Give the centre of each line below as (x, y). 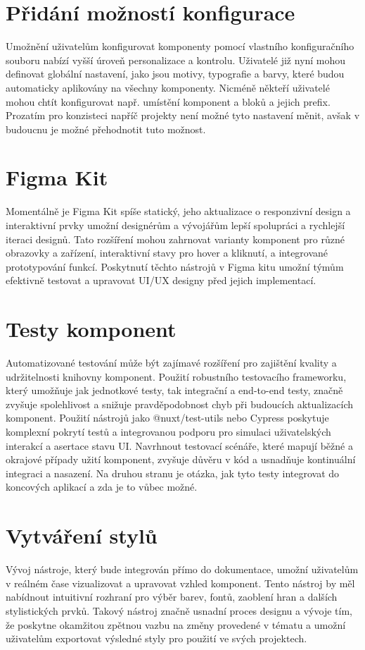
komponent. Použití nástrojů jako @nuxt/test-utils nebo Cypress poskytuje (167, 418)
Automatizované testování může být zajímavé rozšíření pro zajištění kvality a (171, 363)
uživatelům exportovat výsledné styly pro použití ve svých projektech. (156, 638)
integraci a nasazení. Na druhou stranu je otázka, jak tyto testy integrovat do (173, 473)
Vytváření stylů (82, 535)
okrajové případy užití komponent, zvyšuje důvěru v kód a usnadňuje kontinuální (181, 459)
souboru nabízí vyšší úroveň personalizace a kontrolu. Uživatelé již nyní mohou (176, 60)
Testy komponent (91, 329)
